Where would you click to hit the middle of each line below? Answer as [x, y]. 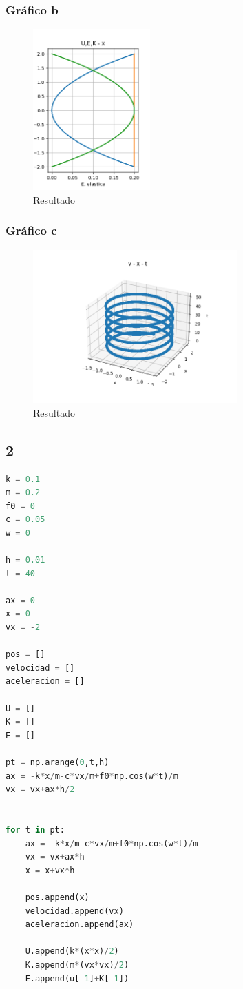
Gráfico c [31, 230]
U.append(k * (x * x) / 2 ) [72, 951]
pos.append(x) [57, 897]
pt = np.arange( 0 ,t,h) [57, 762]
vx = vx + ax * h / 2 [40, 790]
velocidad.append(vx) [74, 911]
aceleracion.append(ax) [80, 925]
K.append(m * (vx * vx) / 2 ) [77, 965]
